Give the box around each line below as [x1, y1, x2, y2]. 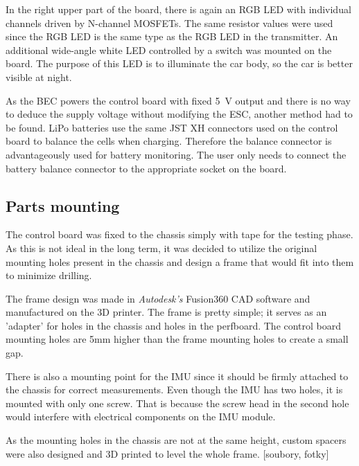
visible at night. [6, 69, 72, 84]
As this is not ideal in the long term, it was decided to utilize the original [6, 240, 317, 255]
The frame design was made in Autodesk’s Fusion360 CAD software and [6, 291, 310, 305]
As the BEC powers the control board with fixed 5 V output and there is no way [6, 93, 351, 107]
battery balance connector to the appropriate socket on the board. [6, 161, 287, 175]
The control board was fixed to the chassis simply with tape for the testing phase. [6, 227, 353, 242]
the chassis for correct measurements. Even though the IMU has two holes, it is [6, 382, 343, 397]
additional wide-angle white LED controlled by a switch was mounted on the [6, 42, 332, 57]
